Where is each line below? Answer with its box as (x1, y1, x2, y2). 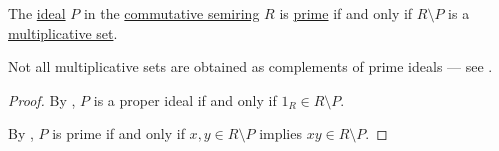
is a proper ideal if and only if (93, 89, 277, 110)
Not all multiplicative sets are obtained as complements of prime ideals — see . (8, 56, 493, 77)
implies (259, 123, 302, 144)
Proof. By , (8, 89, 76, 110)
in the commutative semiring (83, 3, 260, 23)
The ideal (8, 3, 66, 23)
